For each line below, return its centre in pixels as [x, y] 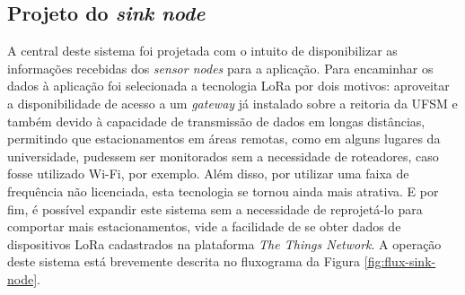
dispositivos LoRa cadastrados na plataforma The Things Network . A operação [224, 243]
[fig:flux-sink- [400, 261]
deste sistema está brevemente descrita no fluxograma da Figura [184, 261]
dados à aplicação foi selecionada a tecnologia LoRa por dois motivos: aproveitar [228, 86]
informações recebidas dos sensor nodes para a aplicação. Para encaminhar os [220, 68]
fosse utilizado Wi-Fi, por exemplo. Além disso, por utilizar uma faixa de [208, 174]
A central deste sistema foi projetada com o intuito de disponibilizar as [202, 51]
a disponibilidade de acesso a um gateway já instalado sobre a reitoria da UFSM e [232, 103]
